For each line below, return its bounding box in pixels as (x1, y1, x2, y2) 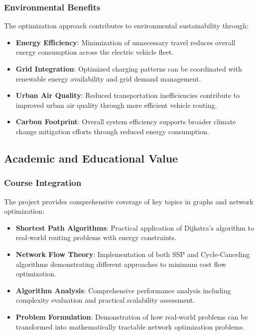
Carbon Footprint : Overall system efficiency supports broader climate (15, 116, 236, 127)
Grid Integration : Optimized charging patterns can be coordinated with (15, 64, 242, 74)
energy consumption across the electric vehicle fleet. (15, 47, 174, 57)
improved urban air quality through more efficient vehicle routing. (15, 99, 217, 110)
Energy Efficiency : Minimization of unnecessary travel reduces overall (15, 37, 236, 47)
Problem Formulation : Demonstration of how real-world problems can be (15, 311, 248, 322)
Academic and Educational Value (4, 150, 178, 166)
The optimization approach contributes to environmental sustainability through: (4, 20, 249, 31)
